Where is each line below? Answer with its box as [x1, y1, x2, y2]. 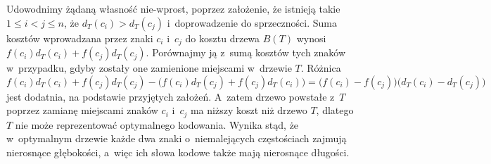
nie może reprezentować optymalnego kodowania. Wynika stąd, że [15, 117, 299, 132]
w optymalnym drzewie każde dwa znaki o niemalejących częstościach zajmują [6, 131, 347, 146]
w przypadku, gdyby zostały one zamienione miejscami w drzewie [6, 61, 292, 75]
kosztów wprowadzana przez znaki [6, 30, 153, 45]
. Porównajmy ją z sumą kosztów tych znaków [146, 45, 346, 60]
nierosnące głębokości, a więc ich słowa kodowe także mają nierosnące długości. [6, 144, 350, 159]
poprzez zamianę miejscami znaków [6, 103, 158, 118]
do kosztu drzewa [185, 30, 260, 45]
